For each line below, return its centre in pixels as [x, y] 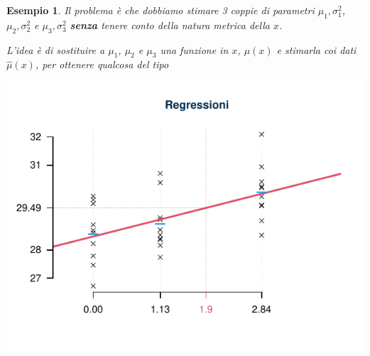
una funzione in [194, 49]
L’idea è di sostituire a [56, 49]
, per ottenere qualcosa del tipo [102, 64]
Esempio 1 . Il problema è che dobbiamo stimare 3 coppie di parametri [160, 10]
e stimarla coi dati [316, 49]
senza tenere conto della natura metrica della [170, 25]
